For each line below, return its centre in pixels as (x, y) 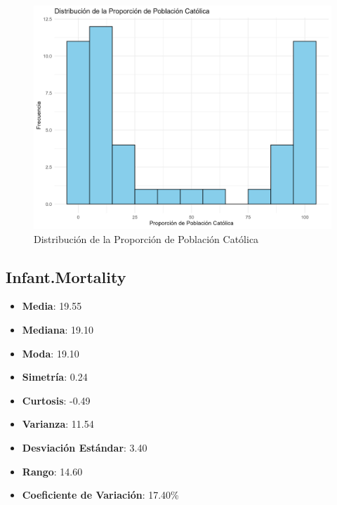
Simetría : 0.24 (55, 377)
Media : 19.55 (52, 306)
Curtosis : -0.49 (56, 400)
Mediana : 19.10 (58, 329)
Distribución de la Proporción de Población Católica (146, 238)
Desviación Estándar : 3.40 (85, 447)
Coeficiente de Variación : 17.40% (100, 495)
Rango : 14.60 (52, 471)
